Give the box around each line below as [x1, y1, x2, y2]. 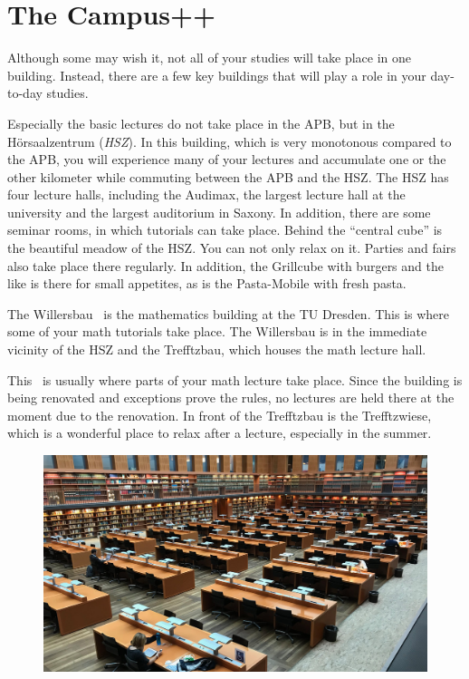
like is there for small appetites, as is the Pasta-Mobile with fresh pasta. [7, 274, 407, 293]
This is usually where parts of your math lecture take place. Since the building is [7, 370, 463, 389]
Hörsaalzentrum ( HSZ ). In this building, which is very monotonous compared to [7, 131, 452, 150]
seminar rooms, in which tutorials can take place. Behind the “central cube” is [7, 220, 443, 239]
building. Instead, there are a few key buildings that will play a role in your [7, 65, 426, 84]
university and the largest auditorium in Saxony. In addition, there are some [7, 202, 431, 221]
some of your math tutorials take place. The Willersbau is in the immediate [7, 322, 427, 341]
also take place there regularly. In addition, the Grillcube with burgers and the [7, 256, 444, 275]
